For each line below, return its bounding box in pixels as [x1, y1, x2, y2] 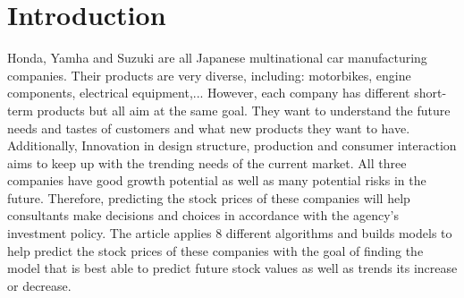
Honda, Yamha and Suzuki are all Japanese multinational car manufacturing [7, 48, 427, 67]
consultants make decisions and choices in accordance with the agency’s [7, 206, 399, 225]
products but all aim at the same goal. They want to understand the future [37, 100, 451, 119]
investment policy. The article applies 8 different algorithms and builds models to [7, 224, 452, 243]
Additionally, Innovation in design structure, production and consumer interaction [7, 136, 457, 155]
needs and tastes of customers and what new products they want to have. [7, 118, 410, 137]
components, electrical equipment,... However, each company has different [7, 83, 410, 102]
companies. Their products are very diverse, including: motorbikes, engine [7, 65, 411, 84]
